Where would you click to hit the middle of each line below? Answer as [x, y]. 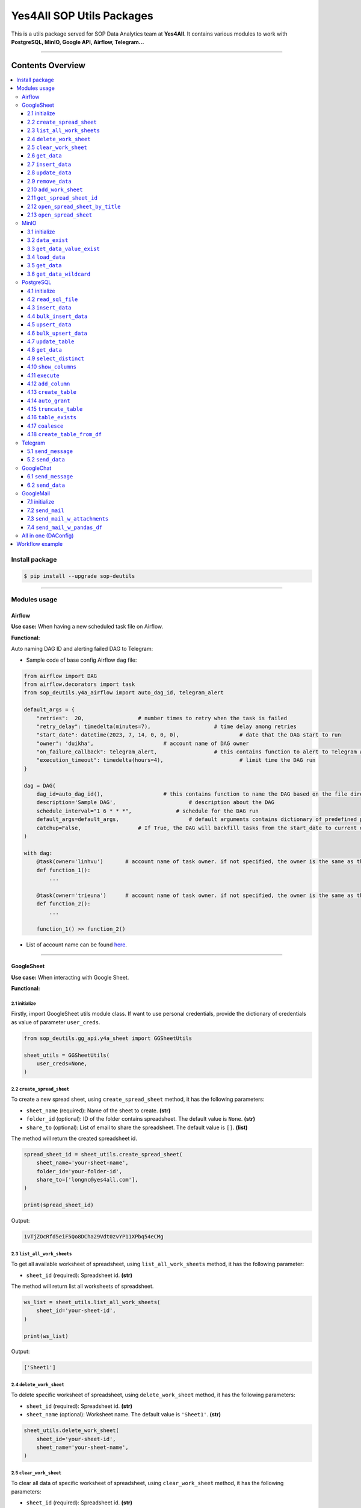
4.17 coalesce [45, 426]
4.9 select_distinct [56, 358]
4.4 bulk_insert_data [57, 316]
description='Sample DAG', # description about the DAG [156, 803]
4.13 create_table [52, 392]
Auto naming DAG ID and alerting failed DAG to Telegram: [82, 649]
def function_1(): [63, 870]
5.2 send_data [46, 460]
